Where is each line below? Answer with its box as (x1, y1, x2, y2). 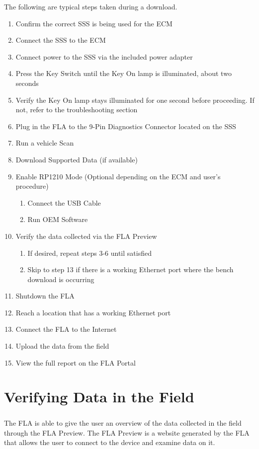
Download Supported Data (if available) (15, 154, 138, 164)
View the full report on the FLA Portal (15, 357, 136, 368)
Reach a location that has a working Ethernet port (15, 307, 171, 317)
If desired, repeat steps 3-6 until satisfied (27, 247, 152, 258)
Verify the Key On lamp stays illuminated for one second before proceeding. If (15, 94, 255, 105)
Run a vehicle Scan (15, 138, 74, 148)
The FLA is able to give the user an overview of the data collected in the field (4, 418, 242, 428)
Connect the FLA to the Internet (15, 324, 117, 334)
